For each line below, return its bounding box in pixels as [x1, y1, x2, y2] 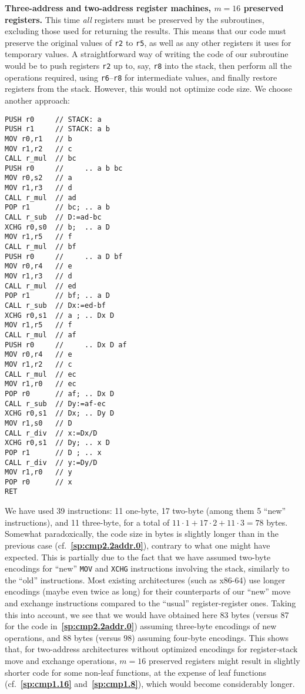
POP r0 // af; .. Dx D [5, 389, 115, 398]
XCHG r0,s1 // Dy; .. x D [5, 439, 110, 447]
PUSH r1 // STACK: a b [5, 125, 110, 134]
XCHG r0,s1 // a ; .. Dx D [5, 311, 115, 320]
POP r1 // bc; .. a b [5, 203, 110, 212]
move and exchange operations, [5, 654, 117, 666]
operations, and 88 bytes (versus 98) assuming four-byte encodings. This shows [5, 631, 289, 643]
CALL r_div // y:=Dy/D [5, 458, 98, 467]
